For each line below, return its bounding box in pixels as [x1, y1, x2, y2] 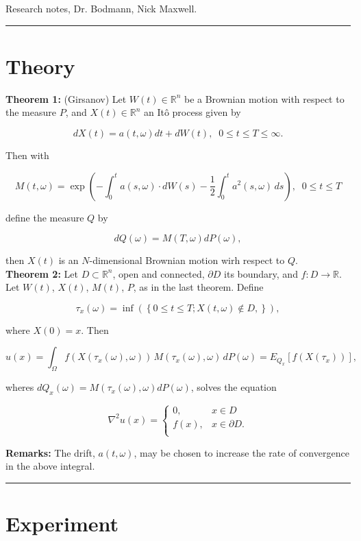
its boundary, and [224, 266, 298, 280]
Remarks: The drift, [5, 445, 95, 459]
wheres [5, 380, 34, 394]
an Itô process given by [143, 105, 241, 119]
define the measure [5, 210, 84, 224]
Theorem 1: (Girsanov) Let [5, 91, 127, 106]
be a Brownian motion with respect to [184, 91, 345, 106]
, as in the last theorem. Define [133, 280, 264, 294]
